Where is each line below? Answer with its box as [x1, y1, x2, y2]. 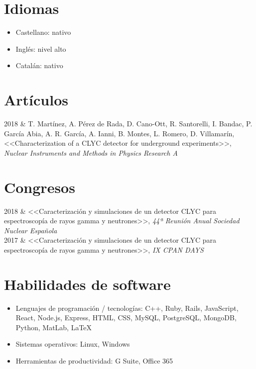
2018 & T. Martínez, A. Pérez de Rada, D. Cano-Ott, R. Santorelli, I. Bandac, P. [4, 118, 253, 129]
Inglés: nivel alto [15, 43, 66, 54]
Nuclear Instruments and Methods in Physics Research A [4, 147, 178, 158]
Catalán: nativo [15, 60, 63, 71]
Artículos [4, 90, 68, 110]
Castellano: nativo [15, 27, 71, 37]
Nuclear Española [4, 225, 57, 235]
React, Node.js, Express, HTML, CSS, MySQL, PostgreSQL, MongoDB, [15, 312, 237, 323]
